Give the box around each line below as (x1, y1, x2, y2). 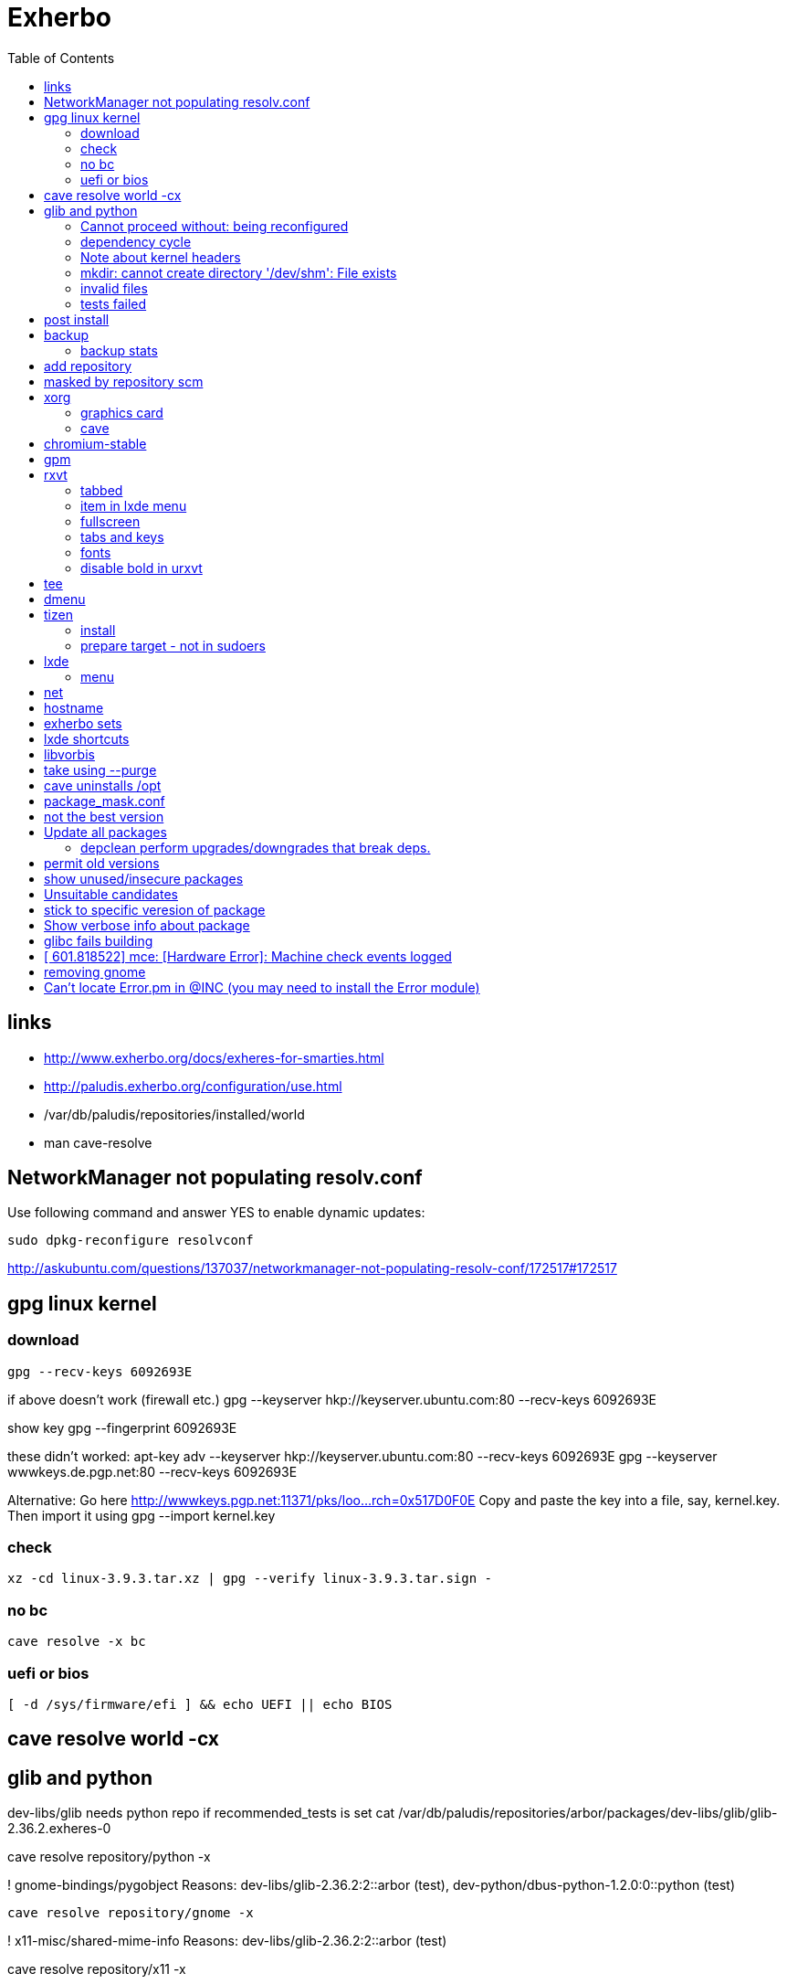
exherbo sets (44, 715, 122, 731)
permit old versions (44, 854, 160, 871)
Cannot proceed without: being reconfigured (80, 217, 349, 234)
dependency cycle (80, 233, 192, 249)
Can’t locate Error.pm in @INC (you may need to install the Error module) (44, 979, 480, 995)
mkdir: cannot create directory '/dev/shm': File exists (80, 264, 397, 281)
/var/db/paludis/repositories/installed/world (44, 1106, 305, 1122)
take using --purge (44, 761, 157, 778)
